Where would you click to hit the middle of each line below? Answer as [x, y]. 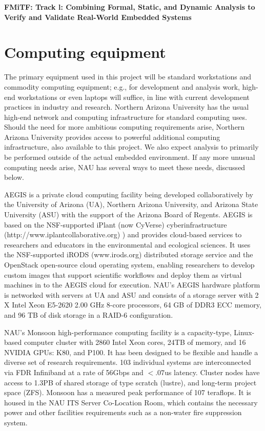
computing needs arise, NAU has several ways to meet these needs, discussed [125, 167]
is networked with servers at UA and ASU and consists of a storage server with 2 [131, 294]
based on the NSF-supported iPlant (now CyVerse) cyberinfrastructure [116, 224]
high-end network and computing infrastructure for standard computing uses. [126, 117]
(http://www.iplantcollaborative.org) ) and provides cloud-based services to [123, 234]
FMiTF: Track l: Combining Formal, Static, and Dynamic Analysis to [130, 7]
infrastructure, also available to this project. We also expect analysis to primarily [131, 147]
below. [14, 177]
